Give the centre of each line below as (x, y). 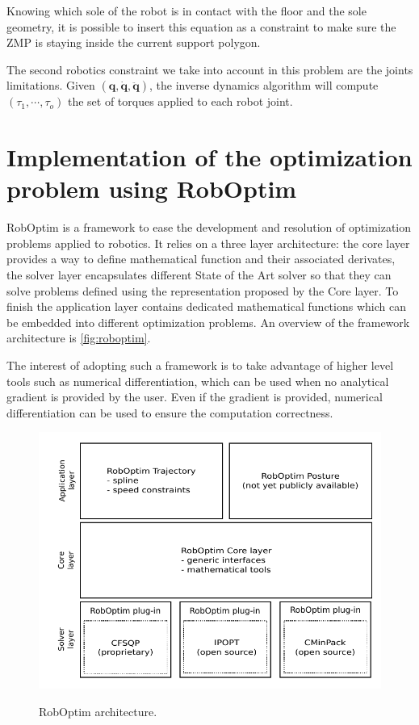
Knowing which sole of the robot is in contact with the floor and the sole (186, 10)
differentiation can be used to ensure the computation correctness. (170, 412)
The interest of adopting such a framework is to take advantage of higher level (200, 365)
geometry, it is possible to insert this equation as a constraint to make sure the (201, 26)
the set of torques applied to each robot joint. (180, 101)
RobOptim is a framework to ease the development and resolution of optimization (209, 227)
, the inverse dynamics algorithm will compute (264, 85)
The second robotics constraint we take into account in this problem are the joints (210, 69)
